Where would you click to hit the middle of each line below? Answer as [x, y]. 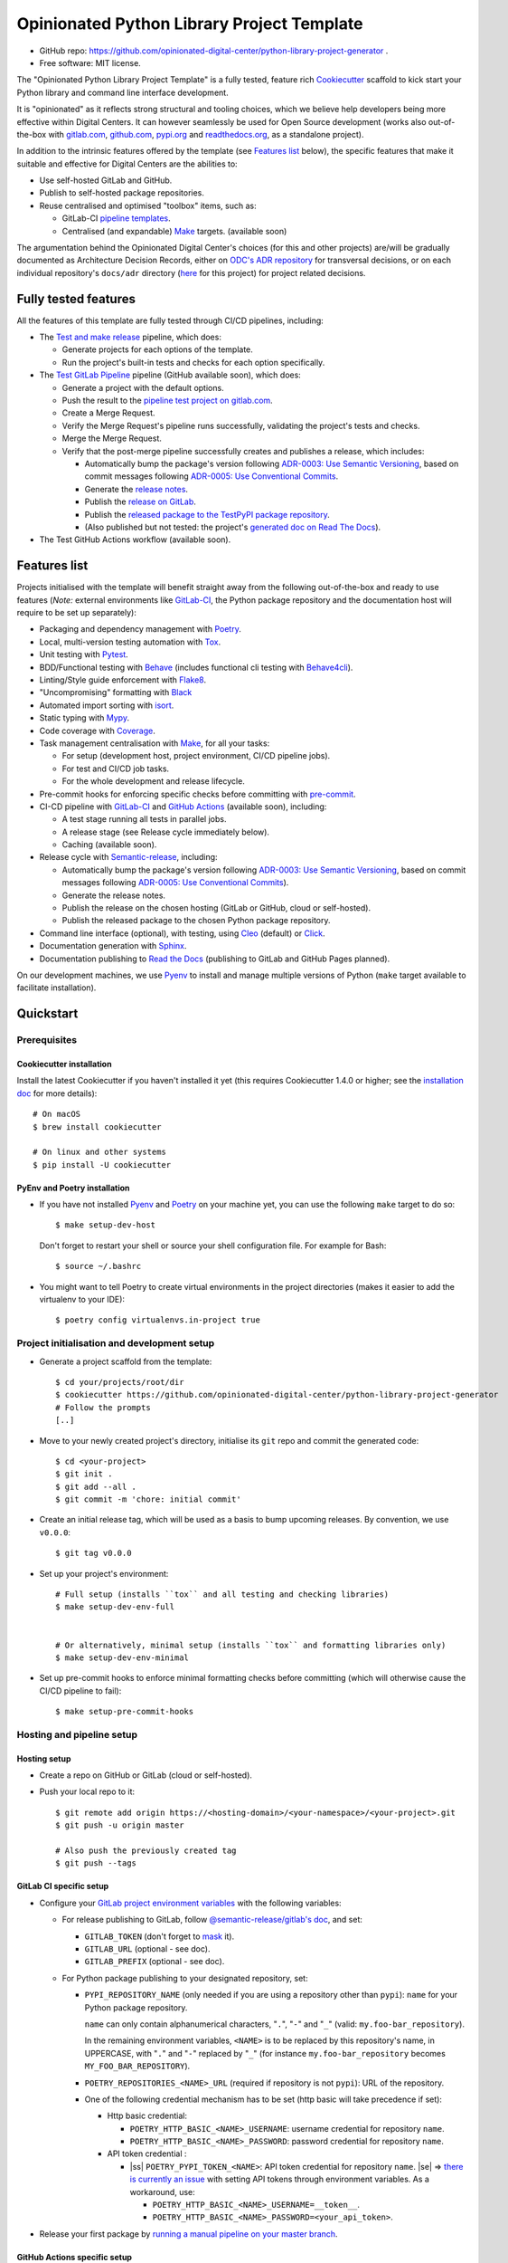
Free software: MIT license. [90, 62]
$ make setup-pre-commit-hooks [125, 1712]
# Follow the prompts [103, 1407]
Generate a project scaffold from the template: [126, 1361]
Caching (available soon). [109, 845]
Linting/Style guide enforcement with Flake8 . [123, 680]
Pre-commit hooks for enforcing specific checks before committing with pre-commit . [198, 794]
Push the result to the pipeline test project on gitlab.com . [167, 401]
